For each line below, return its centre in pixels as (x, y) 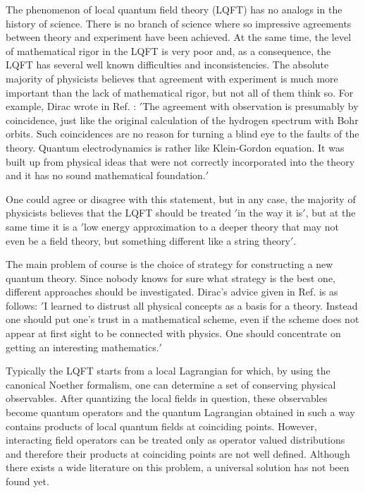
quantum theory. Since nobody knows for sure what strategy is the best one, (171, 278)
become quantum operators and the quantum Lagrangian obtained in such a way (180, 412)
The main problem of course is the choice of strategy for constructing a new (169, 264)
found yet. (27, 481)
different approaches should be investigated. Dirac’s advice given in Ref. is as (172, 292)
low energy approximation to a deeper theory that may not (211, 226)
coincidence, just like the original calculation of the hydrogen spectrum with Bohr (182, 120)
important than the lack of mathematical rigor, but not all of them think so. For (180, 92)
